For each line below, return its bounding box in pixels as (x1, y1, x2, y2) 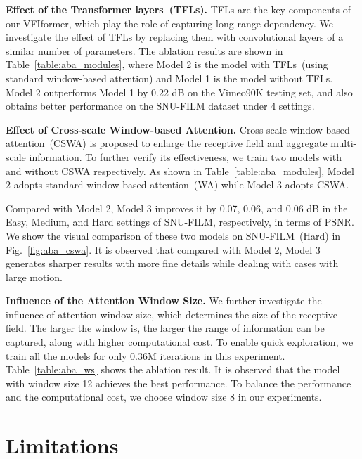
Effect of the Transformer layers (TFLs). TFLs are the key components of (6, 2, 351, 16)
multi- (330, 136, 357, 150)
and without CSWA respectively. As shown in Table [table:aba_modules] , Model (6, 163, 354, 178)
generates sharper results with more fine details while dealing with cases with (6, 256, 339, 271)
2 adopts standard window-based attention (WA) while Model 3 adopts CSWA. (6, 177, 349, 192)
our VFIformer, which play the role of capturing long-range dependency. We (6, 15, 333, 30)
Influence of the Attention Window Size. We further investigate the (6, 293, 322, 308)
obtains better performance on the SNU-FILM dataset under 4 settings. (6, 98, 315, 113)
